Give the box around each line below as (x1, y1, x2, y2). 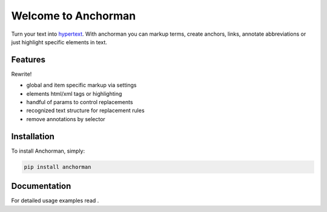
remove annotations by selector (26, 115, 105, 122)
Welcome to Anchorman (11, 9, 136, 22)
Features (11, 55, 45, 65)
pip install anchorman (24, 164, 91, 170)
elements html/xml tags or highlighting (26, 90, 122, 97)
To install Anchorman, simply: (11, 147, 85, 154)
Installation (11, 131, 54, 142)
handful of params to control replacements (26, 99, 133, 106)
